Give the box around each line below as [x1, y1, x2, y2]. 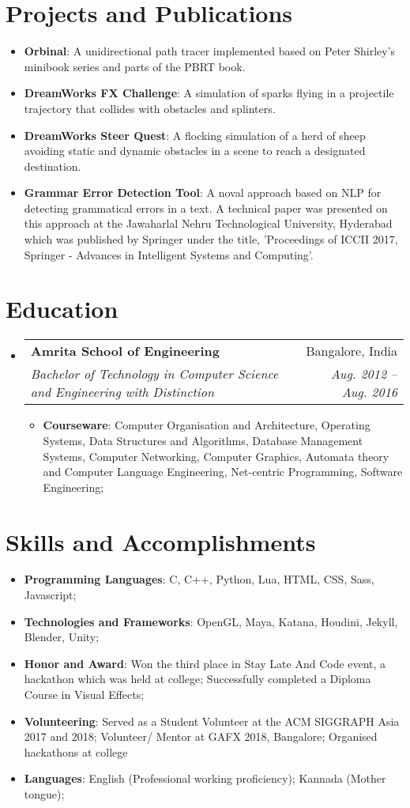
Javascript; [24, 587, 77, 603]
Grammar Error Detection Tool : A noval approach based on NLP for [24, 184, 382, 201]
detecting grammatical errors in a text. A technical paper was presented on [24, 199, 388, 216]
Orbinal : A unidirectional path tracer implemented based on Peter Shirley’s [24, 43, 396, 59]
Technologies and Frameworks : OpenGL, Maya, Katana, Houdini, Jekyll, [24, 613, 398, 629]
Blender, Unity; [24, 629, 100, 645]
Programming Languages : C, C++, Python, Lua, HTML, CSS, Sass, [24, 571, 374, 587]
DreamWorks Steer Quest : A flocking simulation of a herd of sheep [24, 126, 366, 143]
